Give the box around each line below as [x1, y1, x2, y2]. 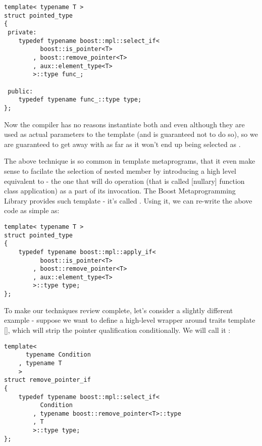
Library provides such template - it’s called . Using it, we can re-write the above [4, 195, 252, 206]
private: [8, 28, 37, 36]
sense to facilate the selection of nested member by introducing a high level [4, 165, 237, 176]
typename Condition [25, 351, 91, 359]
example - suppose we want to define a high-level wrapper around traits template [4, 315, 255, 325]
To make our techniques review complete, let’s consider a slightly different [4, 305, 233, 315]
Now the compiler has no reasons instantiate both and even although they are [4, 119, 245, 129]
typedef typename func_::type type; [18, 96, 142, 104]
